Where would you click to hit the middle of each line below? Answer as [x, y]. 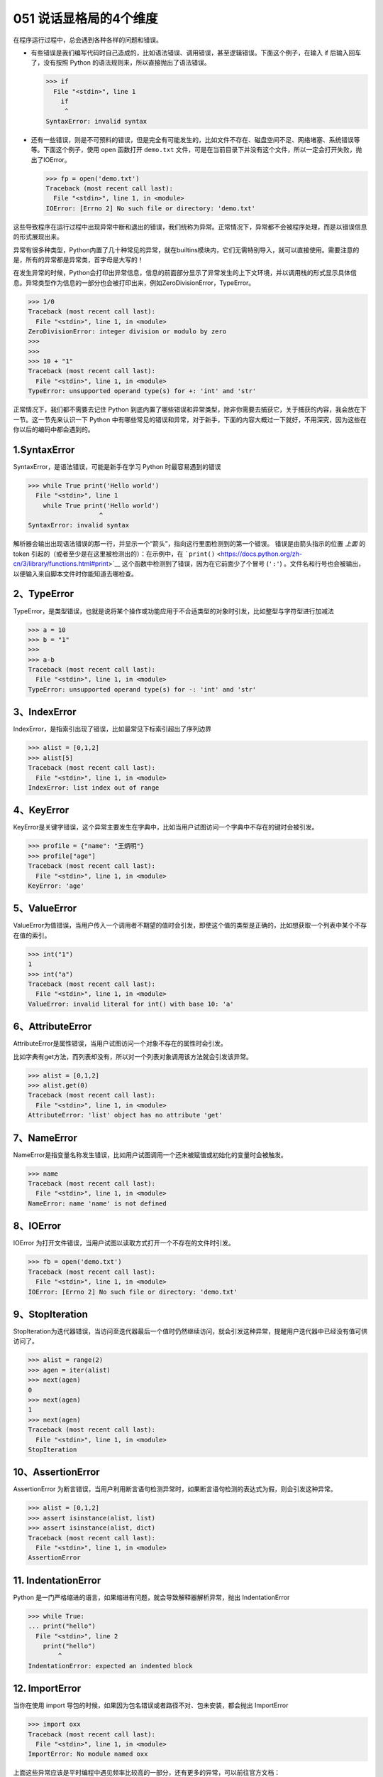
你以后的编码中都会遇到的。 [54, 429]
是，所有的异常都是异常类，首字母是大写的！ [78, 259]
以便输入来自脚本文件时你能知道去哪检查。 [75, 574]
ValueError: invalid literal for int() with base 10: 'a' [131, 1004]
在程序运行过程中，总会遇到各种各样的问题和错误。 [88, 40]
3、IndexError [45, 712]
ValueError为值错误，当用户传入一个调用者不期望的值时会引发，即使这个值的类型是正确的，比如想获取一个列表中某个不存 [190, 925]
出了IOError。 [51, 159]
